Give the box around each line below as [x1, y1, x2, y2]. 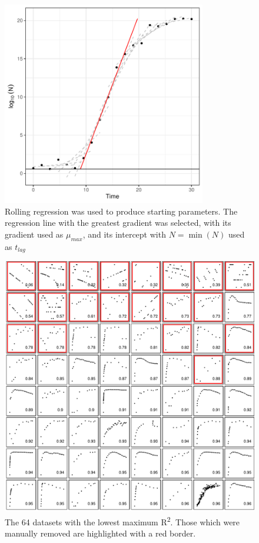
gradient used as [5, 228, 64, 240]
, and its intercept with [82, 228, 166, 240]
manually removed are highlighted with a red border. [5, 526, 196, 539]
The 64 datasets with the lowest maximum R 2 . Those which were [5, 514, 240, 528]
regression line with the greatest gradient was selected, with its [5, 216, 231, 229]
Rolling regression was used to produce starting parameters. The [5, 205, 238, 217]
